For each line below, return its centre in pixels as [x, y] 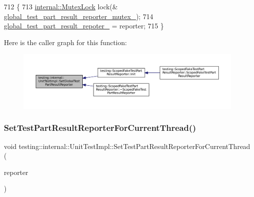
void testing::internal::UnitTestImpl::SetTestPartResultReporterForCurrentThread [127, 146]
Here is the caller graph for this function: [66, 42]
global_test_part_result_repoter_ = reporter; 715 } [84, 26]
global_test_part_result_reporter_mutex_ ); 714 [79, 16]
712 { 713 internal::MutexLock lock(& [61, 6]
